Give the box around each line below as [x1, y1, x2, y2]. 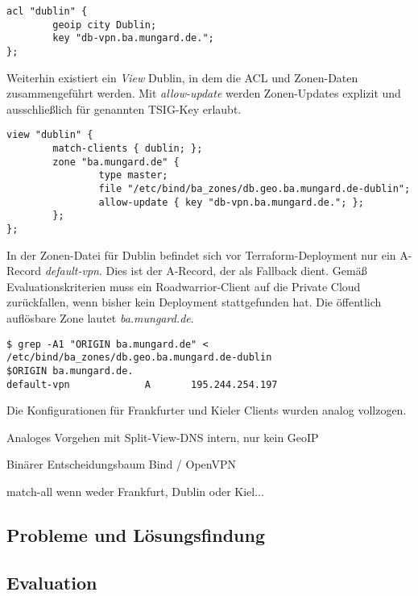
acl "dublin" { [6, 6, 88, 17]
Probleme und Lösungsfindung [6, 523, 266, 548]
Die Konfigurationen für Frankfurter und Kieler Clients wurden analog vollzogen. [6, 402, 407, 419]
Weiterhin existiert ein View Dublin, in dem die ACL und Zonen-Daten [6, 69, 358, 85]
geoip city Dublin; [52, 19, 157, 31]
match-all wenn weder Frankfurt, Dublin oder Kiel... [6, 483, 264, 500]
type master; [98, 169, 168, 181]
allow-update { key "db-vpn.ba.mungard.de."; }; [98, 196, 364, 208]
